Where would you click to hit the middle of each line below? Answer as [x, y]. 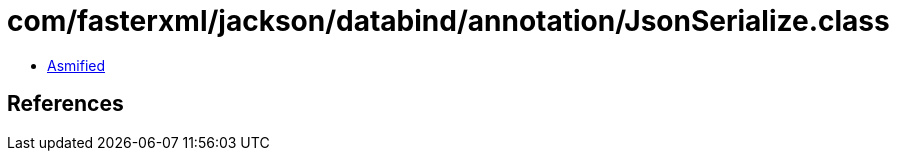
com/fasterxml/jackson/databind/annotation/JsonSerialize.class [448, 21]
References [65, 104]
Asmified [76, 65]
